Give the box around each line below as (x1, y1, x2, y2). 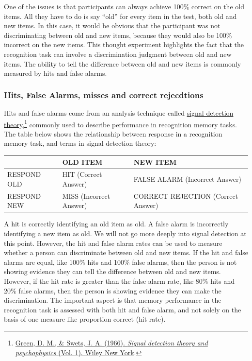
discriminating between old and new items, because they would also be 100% (4, 30, 232, 40)
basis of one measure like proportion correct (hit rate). (4, 314, 166, 324)
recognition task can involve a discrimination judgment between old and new (4, 49, 232, 59)
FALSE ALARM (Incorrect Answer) (133, 174, 241, 184)
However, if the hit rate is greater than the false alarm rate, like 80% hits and (4, 276, 235, 286)
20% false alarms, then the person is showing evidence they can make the (4, 285, 221, 295)
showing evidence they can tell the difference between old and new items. (4, 266, 221, 276)
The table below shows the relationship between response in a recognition (4, 128, 222, 138)
